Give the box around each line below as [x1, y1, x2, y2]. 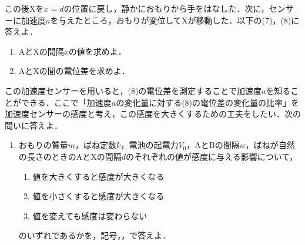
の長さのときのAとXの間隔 [18, 150, 122, 162]
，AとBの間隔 [186, 139, 240, 151]
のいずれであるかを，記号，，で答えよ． [18, 229, 171, 241]
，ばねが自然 [245, 139, 295, 151]
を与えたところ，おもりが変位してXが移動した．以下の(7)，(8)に [50, 14, 300, 26]
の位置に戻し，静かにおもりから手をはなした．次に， [63, 2, 269, 14]
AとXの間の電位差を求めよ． [18, 65, 130, 77]
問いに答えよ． [5, 119, 62, 131]
